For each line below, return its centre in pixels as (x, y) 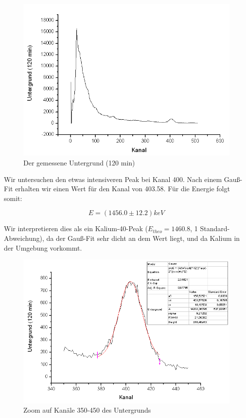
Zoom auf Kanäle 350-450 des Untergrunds (87, 410)
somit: (13, 198)
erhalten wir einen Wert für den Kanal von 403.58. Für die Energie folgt (123, 189)
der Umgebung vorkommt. (43, 247)
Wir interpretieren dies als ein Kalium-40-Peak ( (76, 228)
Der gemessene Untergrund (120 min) (79, 163)
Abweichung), (24, 238)
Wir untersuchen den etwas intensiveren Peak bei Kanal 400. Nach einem (113, 179)
